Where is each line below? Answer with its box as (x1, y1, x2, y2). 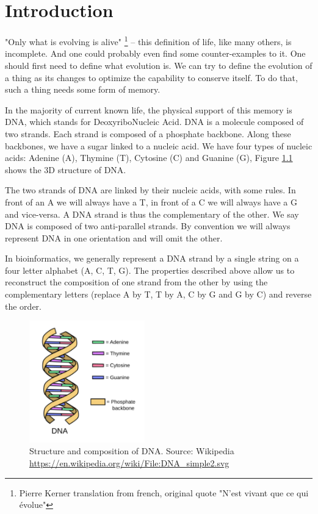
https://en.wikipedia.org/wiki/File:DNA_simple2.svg (29, 457, 229, 469)
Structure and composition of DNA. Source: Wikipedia (29, 444, 234, 457)
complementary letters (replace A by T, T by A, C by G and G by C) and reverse (5, 288, 312, 301)
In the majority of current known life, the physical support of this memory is (5, 103, 292, 116)
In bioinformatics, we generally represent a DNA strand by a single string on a (5, 252, 299, 265)
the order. (5, 299, 42, 312)
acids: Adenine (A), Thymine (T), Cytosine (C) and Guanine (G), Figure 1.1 (5, 151, 293, 164)
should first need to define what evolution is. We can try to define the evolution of (5, 59, 313, 71)
